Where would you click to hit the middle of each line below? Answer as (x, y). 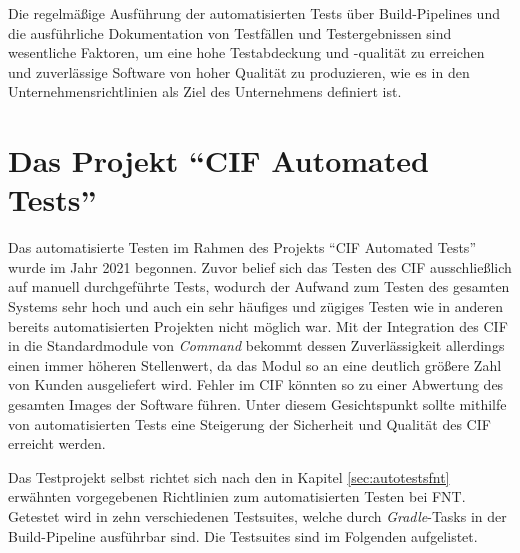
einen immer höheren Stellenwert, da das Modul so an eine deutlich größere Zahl (255, 364)
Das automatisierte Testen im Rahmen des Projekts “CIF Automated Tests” (242, 247)
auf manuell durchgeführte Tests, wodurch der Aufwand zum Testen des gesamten (259, 286)
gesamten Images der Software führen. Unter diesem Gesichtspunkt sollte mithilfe (257, 404)
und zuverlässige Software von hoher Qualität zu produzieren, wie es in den (239, 71)
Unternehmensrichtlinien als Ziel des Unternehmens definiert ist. (205, 91)
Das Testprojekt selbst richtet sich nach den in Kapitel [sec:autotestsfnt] (229, 476)
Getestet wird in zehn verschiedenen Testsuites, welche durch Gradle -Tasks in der (257, 516)
